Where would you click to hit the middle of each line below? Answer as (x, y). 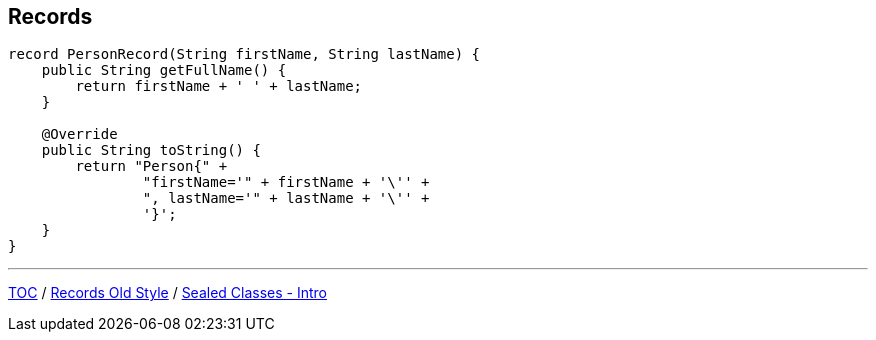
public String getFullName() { (164, 70)
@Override (79, 134)
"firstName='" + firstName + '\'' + (286, 182)
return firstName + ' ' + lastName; (219, 86)
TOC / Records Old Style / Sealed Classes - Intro (168, 293)
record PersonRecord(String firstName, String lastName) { (244, 54)
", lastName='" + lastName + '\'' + (286, 198)
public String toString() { (151, 150)
